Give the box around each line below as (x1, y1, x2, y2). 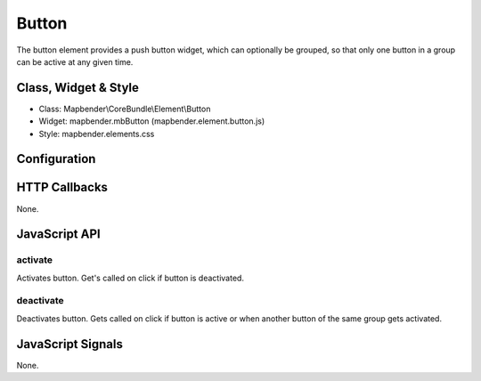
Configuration (16, 151, 96, 166)
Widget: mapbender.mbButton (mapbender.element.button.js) (38, 116, 265, 126)
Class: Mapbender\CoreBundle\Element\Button (38, 103, 211, 114)
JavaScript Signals (16, 336, 124, 352)
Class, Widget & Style (16, 80, 140, 95)
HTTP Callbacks (16, 180, 109, 195)
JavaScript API (16, 227, 102, 242)
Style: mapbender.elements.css (38, 128, 155, 139)
